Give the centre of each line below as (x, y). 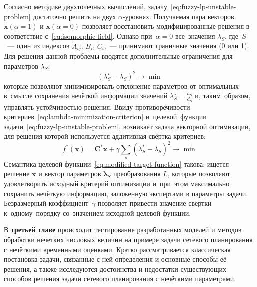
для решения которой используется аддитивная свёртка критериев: (105, 136)
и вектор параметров (70, 174)
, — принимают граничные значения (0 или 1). (177, 46)
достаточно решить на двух (75, 16)
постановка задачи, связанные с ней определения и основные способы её (115, 259)
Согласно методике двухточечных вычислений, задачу (86, 6)
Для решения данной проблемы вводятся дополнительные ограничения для (118, 56)
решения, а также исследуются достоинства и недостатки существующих (115, 269)
